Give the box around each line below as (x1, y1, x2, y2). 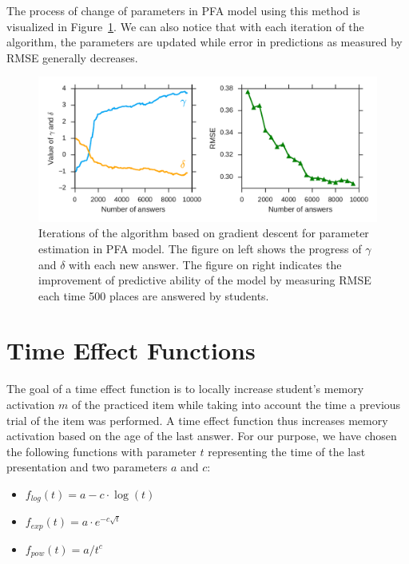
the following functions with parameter (6, 443, 197, 459)
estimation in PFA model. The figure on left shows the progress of (38, 240, 362, 256)
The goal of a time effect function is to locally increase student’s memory (6, 380, 364, 397)
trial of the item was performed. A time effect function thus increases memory (6, 411, 388, 428)
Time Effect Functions (6, 334, 256, 367)
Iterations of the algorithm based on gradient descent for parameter (38, 224, 369, 241)
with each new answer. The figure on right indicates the (69, 256, 342, 272)
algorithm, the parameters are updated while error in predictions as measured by (6, 34, 403, 50)
